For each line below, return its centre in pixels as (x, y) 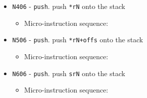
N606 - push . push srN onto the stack (69, 73)
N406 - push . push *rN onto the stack (69, 6)
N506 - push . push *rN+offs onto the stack (77, 40)
